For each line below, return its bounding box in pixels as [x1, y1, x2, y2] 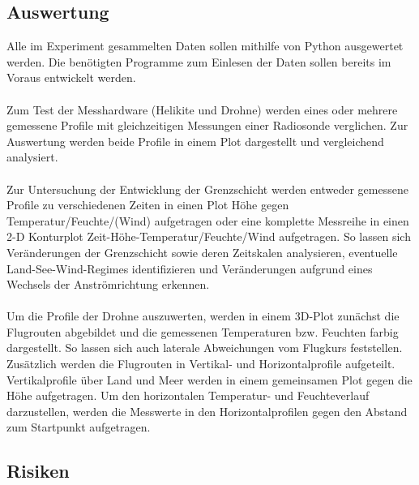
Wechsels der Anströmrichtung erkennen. [6, 276, 210, 293]
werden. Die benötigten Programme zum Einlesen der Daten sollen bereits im [6, 53, 391, 70]
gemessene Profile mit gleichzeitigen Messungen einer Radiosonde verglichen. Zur [6, 117, 408, 134]
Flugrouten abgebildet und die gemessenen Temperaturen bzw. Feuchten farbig [6, 323, 399, 340]
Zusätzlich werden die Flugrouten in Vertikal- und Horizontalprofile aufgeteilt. [6, 355, 395, 372]
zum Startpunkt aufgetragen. [6, 418, 151, 436]
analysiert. [6, 148, 58, 165]
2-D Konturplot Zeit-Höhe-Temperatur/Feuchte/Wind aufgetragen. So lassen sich [6, 228, 411, 245]
